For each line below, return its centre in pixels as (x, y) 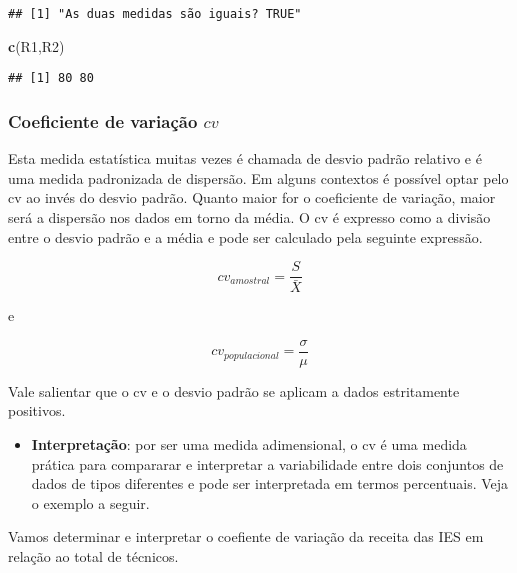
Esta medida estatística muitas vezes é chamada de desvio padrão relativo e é (245, 158)
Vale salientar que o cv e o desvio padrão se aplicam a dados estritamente (234, 390)
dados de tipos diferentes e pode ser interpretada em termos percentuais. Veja (270, 483)
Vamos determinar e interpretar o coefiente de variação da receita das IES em (246, 536)
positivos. (37, 410)
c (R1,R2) (36, 45)
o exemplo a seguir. (90, 502)
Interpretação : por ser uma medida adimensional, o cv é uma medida (249, 444)
